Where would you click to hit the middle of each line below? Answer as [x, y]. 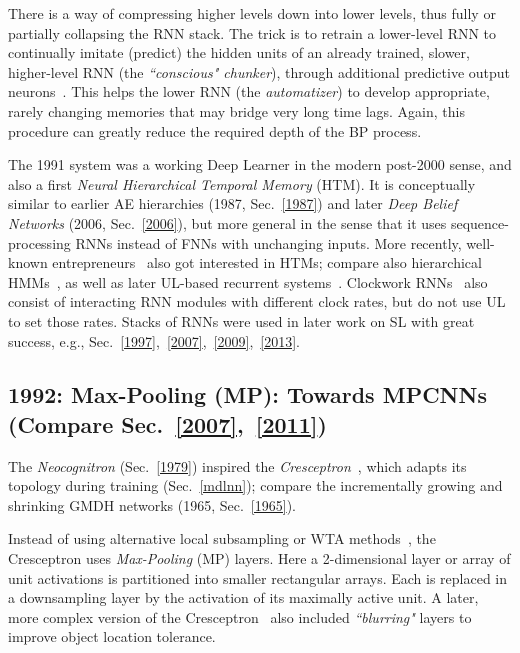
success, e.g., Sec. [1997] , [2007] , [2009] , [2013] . [154, 340]
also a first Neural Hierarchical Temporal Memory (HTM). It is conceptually [242, 183]
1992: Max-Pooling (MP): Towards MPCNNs [247, 394]
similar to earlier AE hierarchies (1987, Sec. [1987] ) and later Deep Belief [233, 203]
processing [39, 242]
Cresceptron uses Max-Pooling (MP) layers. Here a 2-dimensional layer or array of [259, 558]
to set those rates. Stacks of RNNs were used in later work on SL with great [241, 320]
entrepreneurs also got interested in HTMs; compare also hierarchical [267, 262]
